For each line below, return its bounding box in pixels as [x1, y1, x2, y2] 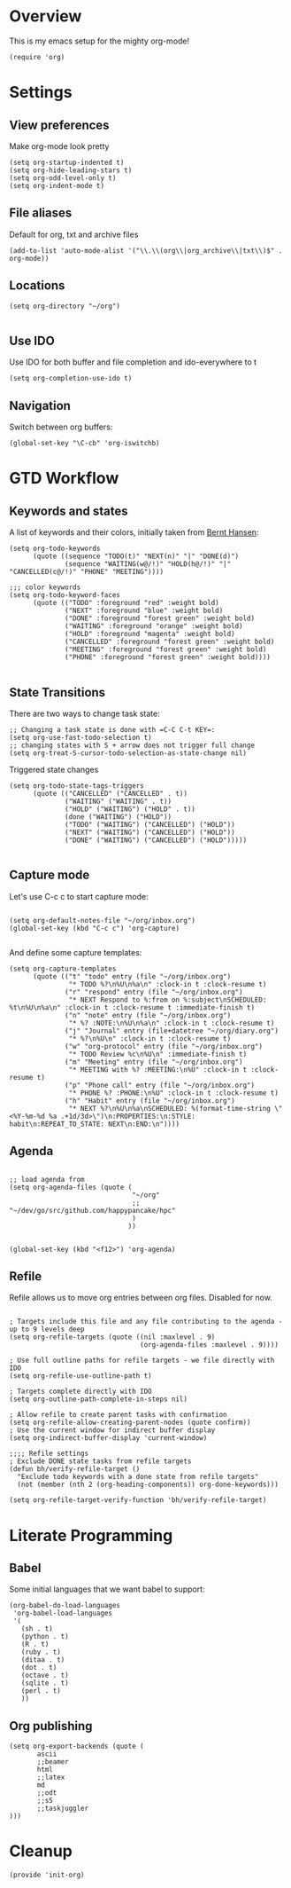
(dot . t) [20, 1664, 57, 1672]
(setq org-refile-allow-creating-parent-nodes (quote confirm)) [9, 1418, 251, 1428]
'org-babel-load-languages [12, 1609, 113, 1618]
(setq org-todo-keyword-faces [9, 591, 121, 600]
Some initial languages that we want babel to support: [9, 1584, 205, 1594]
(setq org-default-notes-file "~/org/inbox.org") [9, 916, 196, 924]
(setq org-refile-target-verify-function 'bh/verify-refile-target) [9, 1496, 267, 1505]
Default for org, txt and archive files [9, 229, 139, 240]
